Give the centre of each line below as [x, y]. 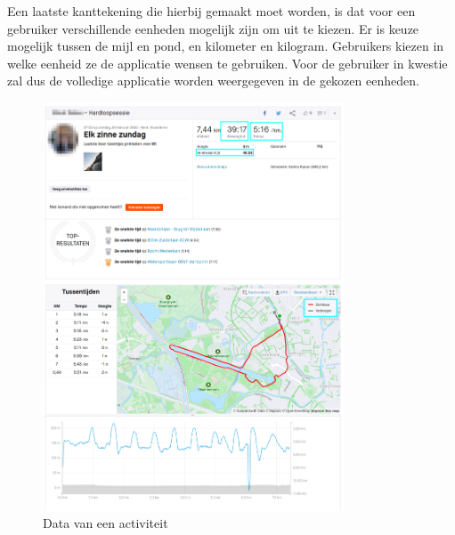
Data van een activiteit [106, 523]
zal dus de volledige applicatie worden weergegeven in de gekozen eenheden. [213, 81]
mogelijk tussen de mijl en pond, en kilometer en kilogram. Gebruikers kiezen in [226, 46]
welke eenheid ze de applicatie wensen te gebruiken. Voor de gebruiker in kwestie [227, 63]
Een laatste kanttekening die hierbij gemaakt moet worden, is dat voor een [211, 11]
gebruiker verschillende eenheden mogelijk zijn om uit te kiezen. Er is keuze [213, 28]
